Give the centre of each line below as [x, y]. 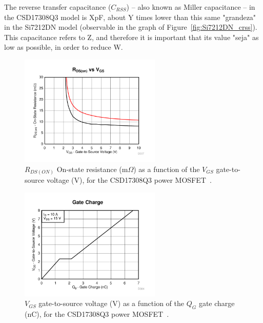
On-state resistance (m [92, 169]
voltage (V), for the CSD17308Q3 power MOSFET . [129, 180]
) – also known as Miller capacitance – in [191, 7]
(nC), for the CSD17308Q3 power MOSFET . [97, 314]
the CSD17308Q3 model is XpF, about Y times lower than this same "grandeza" [130, 17]
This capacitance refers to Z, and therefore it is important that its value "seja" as [131, 37]
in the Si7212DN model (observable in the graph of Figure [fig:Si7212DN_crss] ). [131, 27]
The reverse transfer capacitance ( [58, 7]
